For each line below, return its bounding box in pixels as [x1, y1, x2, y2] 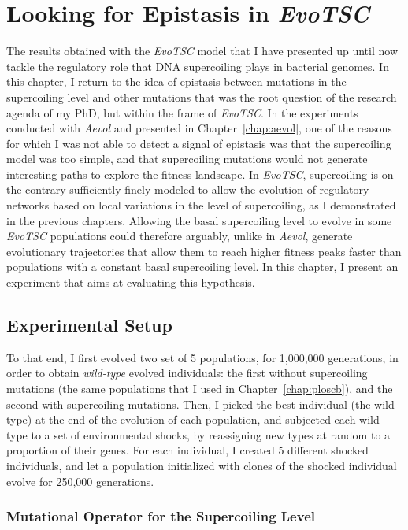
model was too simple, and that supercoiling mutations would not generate [6, 150, 368, 167]
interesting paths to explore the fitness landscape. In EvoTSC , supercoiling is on [6, 165, 394, 182]
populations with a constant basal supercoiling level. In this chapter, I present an [6, 258, 399, 275]
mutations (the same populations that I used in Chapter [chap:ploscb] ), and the [6, 380, 393, 397]
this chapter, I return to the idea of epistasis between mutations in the [6, 73, 347, 90]
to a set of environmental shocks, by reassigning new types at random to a [31, 426, 391, 443]
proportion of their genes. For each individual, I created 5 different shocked [6, 442, 369, 458]
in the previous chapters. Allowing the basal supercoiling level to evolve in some [6, 212, 392, 228]
